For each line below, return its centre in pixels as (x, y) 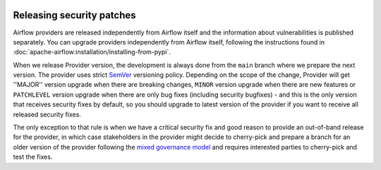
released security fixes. (47, 114)
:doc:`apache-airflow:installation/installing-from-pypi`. (92, 52)
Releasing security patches (75, 15)
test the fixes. (33, 157)
